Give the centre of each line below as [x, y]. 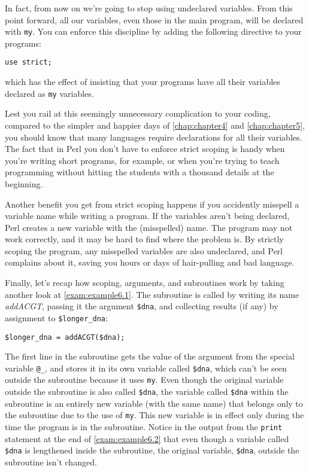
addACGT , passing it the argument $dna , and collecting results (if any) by [142, 306]
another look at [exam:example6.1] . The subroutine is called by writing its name [152, 294]
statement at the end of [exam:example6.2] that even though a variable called [147, 438]
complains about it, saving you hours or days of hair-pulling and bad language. [150, 262]
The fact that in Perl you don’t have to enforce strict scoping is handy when [145, 149]
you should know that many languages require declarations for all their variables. [154, 137]
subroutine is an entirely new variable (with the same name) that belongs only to [154, 403]
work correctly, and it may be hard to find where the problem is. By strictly [144, 239]
